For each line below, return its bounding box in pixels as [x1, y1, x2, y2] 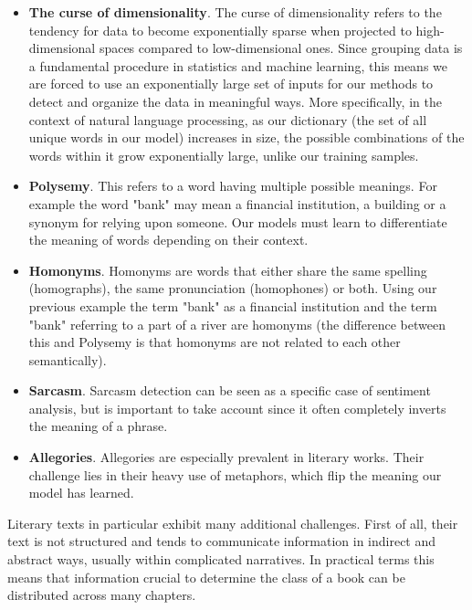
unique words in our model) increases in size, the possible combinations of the [28, 128, 465, 147]
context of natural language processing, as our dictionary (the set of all [28, 110, 427, 129]
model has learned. [28, 483, 134, 502]
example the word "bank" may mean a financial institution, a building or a [28, 194, 446, 213]
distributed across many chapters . [7, 585, 196, 605]
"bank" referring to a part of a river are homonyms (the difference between [28, 314, 446, 333]
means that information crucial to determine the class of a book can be [7, 567, 405, 586]
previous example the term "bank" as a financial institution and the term [28, 296, 437, 315]
